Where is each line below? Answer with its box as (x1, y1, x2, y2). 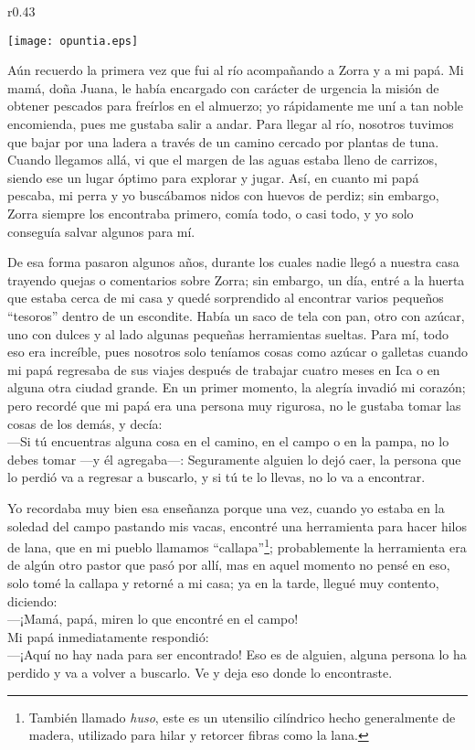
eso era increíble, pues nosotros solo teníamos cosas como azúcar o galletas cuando (7, 342, 468, 361)
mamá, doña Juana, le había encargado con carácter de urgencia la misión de (7, 78, 439, 97)
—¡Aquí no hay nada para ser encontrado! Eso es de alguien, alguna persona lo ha (7, 645, 467, 664)
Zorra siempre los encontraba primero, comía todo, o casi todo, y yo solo (7, 204, 414, 222)
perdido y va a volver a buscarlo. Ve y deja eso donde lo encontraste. (7, 662, 393, 681)
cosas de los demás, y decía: (7, 413, 163, 433)
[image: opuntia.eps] (7, 34, 139, 48)
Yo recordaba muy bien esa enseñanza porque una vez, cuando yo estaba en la (7, 498, 445, 517)
